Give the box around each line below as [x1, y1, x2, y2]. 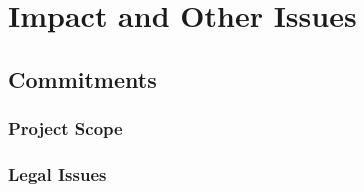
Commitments [8, 63, 157, 94]
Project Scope [8, 116, 123, 141]
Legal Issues [8, 161, 107, 186]
